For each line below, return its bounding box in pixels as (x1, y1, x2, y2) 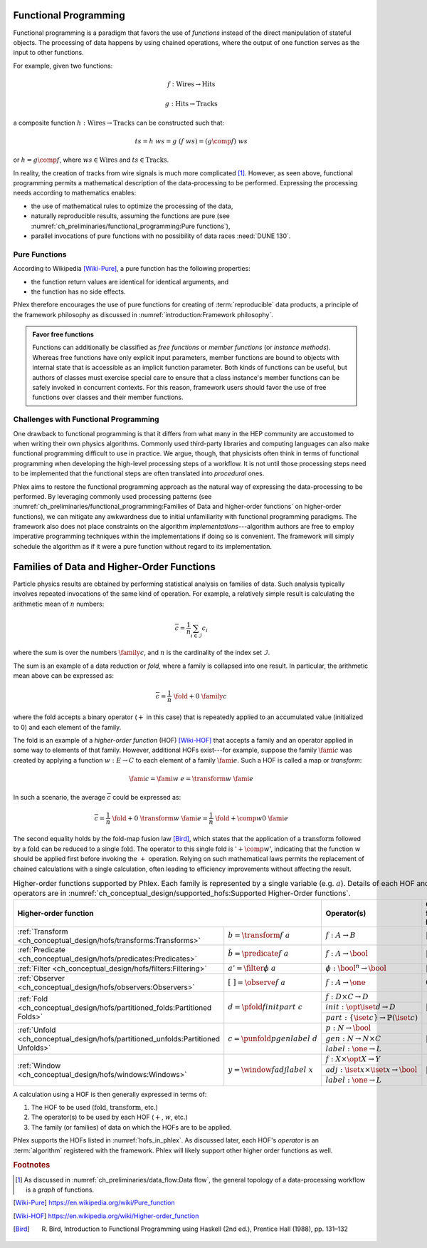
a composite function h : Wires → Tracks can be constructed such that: (13, 118, 224, 127)
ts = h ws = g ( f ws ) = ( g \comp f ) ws (135, 137, 248, 145)
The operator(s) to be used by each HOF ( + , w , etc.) (31, 1113, 188, 1122)
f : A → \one (325, 977, 366, 987)
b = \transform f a (228, 931, 290, 940)
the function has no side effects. (31, 287, 126, 296)
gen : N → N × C (325, 1033, 381, 1043)
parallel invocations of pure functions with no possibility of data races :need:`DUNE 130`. (31, 232, 291, 240)
